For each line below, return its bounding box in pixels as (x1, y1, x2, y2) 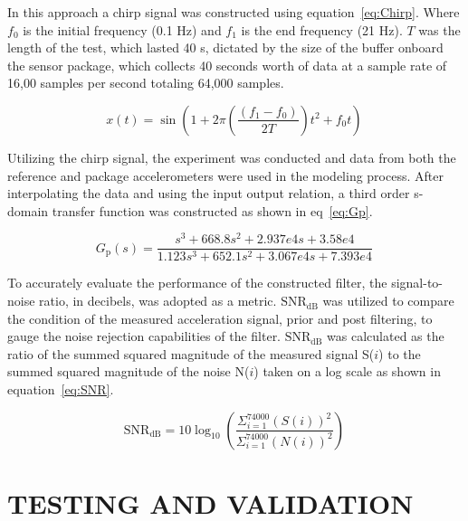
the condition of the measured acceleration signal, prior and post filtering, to (7, 308, 433, 327)
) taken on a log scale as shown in (253, 362, 441, 381)
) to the (378, 344, 421, 363)
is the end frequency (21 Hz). (241, 20, 403, 39)
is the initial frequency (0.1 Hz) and (23, 20, 222, 39)
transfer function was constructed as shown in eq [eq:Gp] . (52, 201, 373, 220)
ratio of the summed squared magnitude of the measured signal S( (7, 344, 375, 363)
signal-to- (391, 273, 443, 292)
